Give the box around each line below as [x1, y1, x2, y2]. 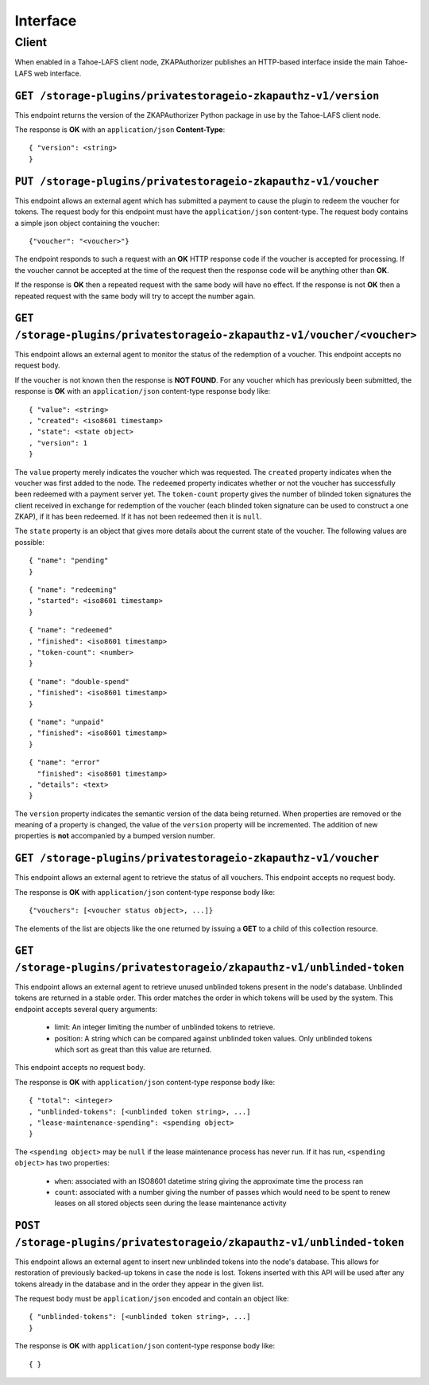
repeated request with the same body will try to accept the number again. [14, 291, 256, 301]
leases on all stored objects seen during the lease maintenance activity [54, 1198, 287, 1208]
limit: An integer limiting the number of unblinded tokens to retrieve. [54, 1022, 276, 1032]
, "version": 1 [29, 438, 88, 447]
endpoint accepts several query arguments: [14, 1004, 158, 1013]
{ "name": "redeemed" [29, 625, 113, 635]
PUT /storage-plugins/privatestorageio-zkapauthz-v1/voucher [14, 175, 380, 188]
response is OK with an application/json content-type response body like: [14, 387, 271, 396]
